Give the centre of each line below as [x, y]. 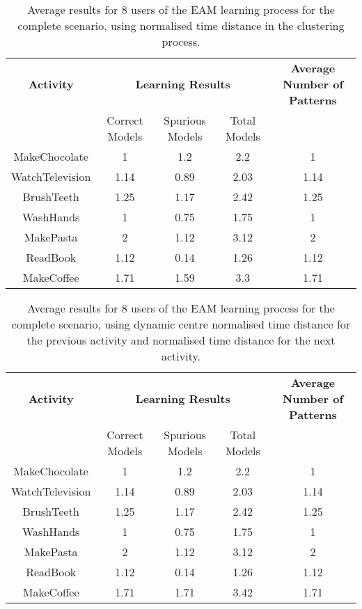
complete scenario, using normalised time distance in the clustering [181, 25]
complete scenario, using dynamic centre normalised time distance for [181, 324]
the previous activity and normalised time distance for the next [181, 340]
